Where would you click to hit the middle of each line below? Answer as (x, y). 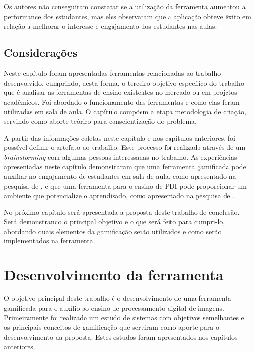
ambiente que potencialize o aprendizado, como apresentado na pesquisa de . (119, 195)
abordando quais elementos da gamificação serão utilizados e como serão (113, 231)
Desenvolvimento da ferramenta (114, 275)
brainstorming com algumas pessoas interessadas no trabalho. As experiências (121, 157)
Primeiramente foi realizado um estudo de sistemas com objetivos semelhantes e (124, 317)
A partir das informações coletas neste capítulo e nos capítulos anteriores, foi (120, 137)
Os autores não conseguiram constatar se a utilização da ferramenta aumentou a (125, 6)
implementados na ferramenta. (50, 241)
